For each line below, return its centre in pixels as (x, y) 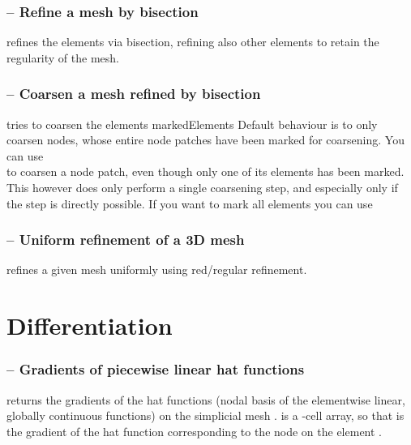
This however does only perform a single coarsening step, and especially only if (202, 187)
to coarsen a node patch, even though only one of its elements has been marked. (205, 171)
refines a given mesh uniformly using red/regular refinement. (157, 270)
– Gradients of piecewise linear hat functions (156, 369)
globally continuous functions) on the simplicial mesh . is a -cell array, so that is (205, 415)
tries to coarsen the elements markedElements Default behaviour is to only (192, 124)
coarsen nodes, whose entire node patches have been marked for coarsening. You (205, 140)
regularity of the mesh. (63, 57)
